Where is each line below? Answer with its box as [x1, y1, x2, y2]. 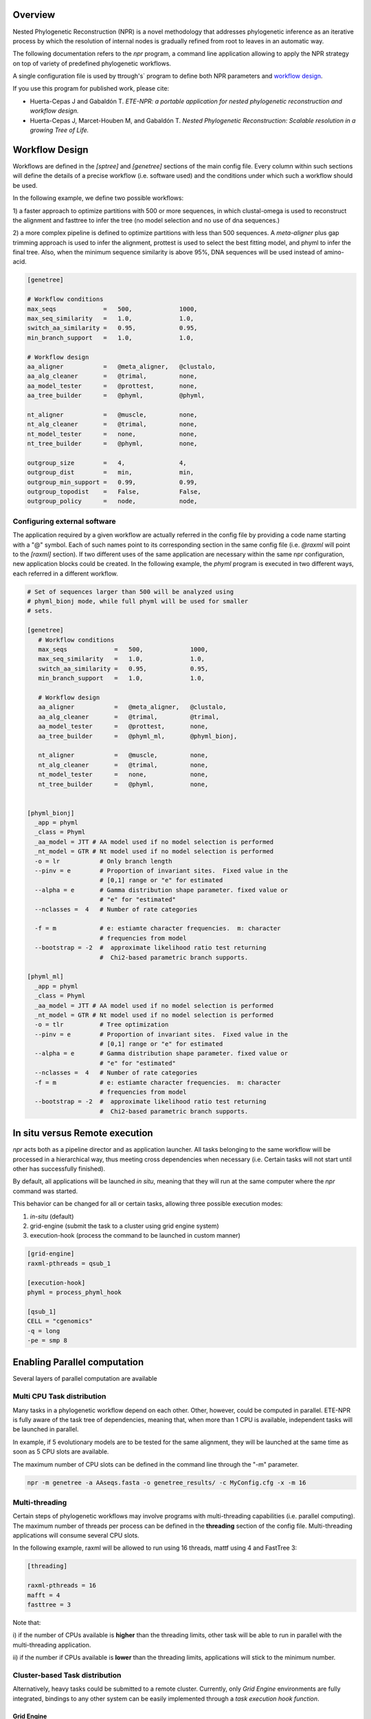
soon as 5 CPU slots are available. [12, 1447, 109, 1456]
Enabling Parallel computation [12, 1357, 144, 1368]
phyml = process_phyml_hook [27, 1288, 122, 1296]
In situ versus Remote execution [12, 1128, 154, 1139]
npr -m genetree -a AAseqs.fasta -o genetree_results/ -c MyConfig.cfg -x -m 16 [27, 1478, 306, 1487]
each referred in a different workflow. [12, 569, 118, 578]
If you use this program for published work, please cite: [12, 85, 170, 93]
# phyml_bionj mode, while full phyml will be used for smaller [27, 598, 249, 605]
